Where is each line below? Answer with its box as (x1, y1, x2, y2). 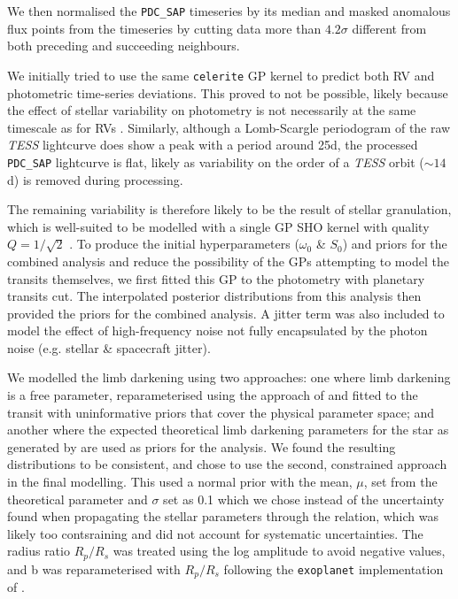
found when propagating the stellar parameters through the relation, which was (7, 507, 439, 526)
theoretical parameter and (7, 489, 148, 508)
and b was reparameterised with (7, 559, 181, 578)
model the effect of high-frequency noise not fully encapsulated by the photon (7, 321, 428, 340)
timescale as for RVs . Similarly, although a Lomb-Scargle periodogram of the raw (7, 118, 451, 136)
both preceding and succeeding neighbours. (7, 36, 240, 55)
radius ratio (7, 541, 70, 560)
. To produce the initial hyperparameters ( (69, 234, 299, 253)
